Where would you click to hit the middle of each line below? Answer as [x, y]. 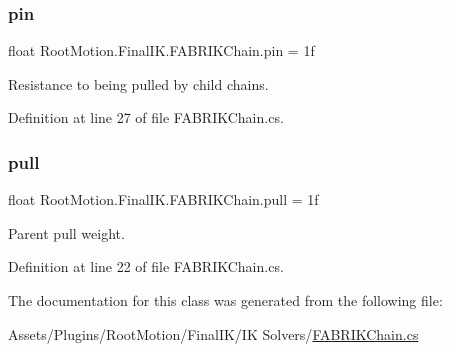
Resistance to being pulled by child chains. [138, 83]
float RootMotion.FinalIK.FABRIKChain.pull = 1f [163, 199]
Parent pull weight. [66, 232]
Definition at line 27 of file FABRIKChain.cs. [146, 117]
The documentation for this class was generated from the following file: [225, 300]
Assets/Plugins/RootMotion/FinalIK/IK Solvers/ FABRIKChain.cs [213, 333]
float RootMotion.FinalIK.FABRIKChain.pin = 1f [161, 50]
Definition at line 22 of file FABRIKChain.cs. [146, 266]
